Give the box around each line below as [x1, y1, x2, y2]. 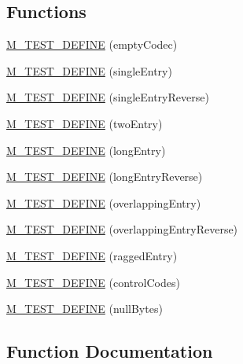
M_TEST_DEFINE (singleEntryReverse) [6, 89, 209, 105]
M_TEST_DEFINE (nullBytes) [6, 300, 163, 317]
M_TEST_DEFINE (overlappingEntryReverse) [6, 221, 238, 237]
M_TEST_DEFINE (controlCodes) [6, 274, 180, 290]
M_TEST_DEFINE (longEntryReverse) [6, 168, 203, 185]
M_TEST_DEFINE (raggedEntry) [6, 247, 178, 263]
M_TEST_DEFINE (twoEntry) [6, 115, 163, 131]
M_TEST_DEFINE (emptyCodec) [6, 36, 178, 53]
